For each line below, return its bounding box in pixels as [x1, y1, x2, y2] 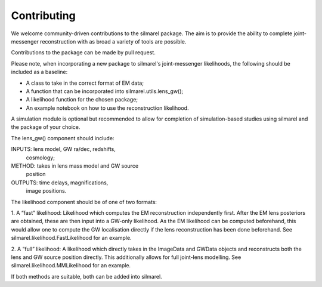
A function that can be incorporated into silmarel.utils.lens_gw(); [26, 87, 184, 95]
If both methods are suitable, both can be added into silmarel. [11, 273, 162, 280]
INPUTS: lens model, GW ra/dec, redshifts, [11, 146, 116, 153]
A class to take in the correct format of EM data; [26, 79, 144, 87]
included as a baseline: [11, 69, 68, 76]
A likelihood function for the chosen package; [26, 96, 138, 103]
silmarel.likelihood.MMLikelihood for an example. [11, 262, 131, 269]
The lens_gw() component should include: [11, 134, 114, 141]
